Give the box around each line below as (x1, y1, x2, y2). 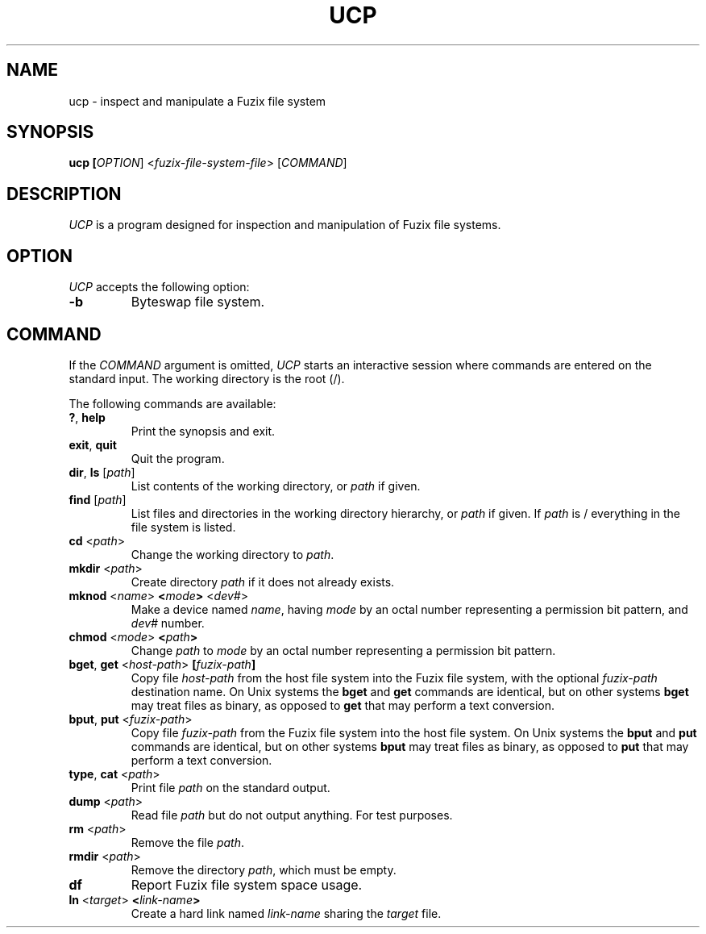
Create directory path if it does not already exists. (131, 574, 395, 589)
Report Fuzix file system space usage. (131, 876, 363, 893)
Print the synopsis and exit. (131, 423, 276, 438)
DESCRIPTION (6, 183, 122, 204)
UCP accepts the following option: (69, 280, 250, 294)
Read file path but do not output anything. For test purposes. (131, 807, 453, 822)
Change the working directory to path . (131, 547, 334, 561)
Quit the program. (131, 451, 225, 465)
